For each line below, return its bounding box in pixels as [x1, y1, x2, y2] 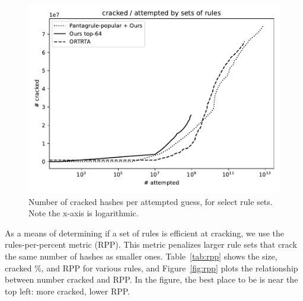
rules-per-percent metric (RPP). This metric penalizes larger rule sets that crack [5, 238, 297, 251]
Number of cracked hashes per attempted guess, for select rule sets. [28, 195, 273, 207]
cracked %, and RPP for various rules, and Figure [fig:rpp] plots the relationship [5, 261, 298, 274]
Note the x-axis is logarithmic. [28, 207, 139, 219]
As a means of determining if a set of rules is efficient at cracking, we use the [5, 226, 285, 239]
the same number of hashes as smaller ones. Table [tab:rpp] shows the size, [5, 249, 278, 262]
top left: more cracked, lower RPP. [5, 284, 130, 297]
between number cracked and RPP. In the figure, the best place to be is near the [5, 273, 298, 286]
